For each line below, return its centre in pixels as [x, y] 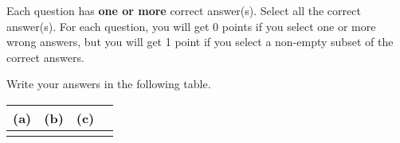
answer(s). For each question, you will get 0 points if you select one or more [191, 26]
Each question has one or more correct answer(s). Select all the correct [184, 10]
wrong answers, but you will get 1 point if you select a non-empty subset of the [200, 42]
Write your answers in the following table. [109, 84]
